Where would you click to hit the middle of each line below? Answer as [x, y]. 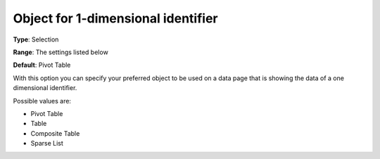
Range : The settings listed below [61, 52]
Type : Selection [36, 39]
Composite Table [55, 133]
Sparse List [47, 144]
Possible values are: [42, 101]
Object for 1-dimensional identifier [115, 18]
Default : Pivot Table [42, 65]
